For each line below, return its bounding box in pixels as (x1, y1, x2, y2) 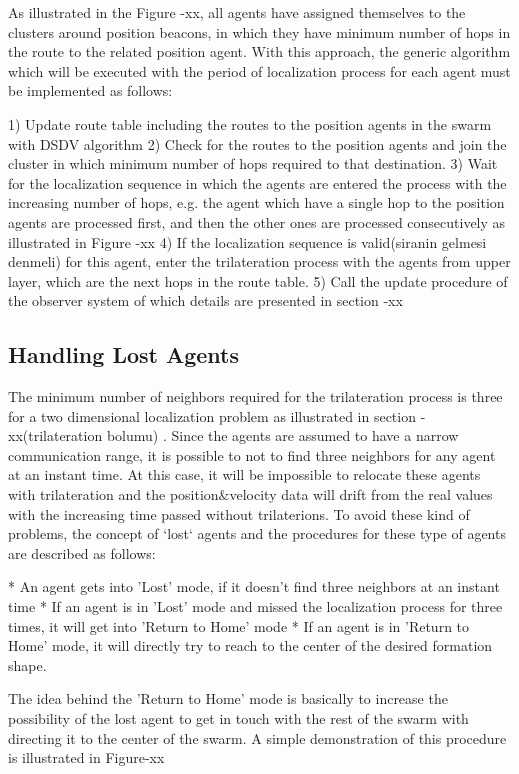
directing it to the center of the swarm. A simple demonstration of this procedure (8, 727, 507, 748)
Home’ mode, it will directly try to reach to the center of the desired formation (8, 635, 493, 656)
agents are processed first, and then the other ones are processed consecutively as (8, 211, 506, 232)
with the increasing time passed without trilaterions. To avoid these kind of (8, 503, 470, 524)
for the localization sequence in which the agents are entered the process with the (8, 172, 507, 193)
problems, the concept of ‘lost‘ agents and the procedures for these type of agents (8, 523, 506, 544)
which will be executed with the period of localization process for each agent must (8, 60, 511, 81)
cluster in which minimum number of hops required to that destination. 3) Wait (8, 153, 498, 174)
